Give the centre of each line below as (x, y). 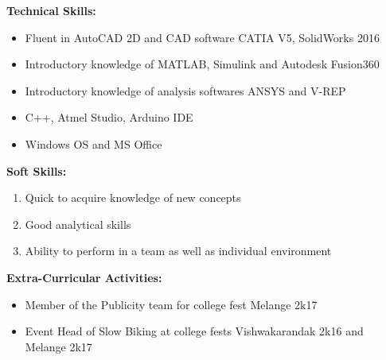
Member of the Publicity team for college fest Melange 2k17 (171, 304)
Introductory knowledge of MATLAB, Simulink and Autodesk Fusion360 (202, 64)
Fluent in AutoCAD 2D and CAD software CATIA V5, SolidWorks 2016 (202, 37)
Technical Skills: (51, 10)
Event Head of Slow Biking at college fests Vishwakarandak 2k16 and (194, 331)
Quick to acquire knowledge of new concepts (133, 197)
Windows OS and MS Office (94, 143)
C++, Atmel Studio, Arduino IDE (109, 117)
